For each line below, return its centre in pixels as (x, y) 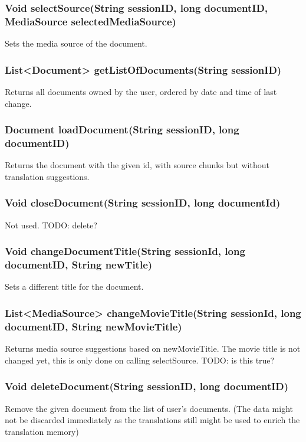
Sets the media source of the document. (76, 43)
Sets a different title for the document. (74, 287)
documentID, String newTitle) (79, 265)
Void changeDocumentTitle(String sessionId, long (125, 251)
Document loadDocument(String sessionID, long (122, 130)
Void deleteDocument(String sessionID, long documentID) (147, 386)
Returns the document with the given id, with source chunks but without (137, 165)
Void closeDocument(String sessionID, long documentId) (143, 203)
